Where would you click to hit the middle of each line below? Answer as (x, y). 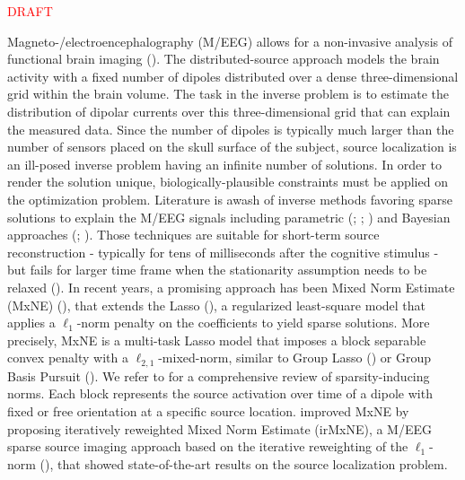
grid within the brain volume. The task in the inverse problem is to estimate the (228, 94)
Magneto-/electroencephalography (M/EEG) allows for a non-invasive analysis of (230, 41)
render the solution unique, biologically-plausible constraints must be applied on (228, 182)
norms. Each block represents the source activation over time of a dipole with (220, 393)
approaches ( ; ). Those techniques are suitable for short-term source (193, 235)
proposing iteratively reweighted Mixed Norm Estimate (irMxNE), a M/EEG (219, 428)
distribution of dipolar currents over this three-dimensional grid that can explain (229, 111)
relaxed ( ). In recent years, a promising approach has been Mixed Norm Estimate (231, 287)
